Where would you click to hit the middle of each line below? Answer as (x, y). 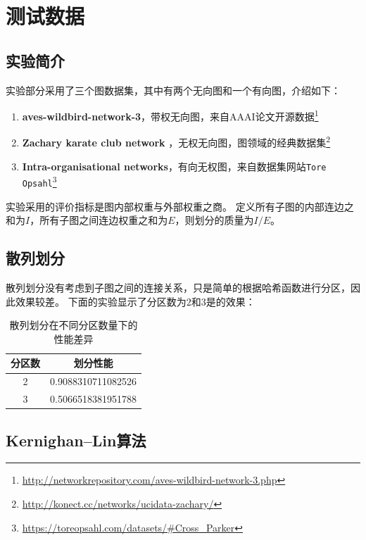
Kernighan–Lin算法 (76, 440)
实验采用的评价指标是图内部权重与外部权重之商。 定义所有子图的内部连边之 (180, 206)
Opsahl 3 (39, 181)
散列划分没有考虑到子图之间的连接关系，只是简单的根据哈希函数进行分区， (178, 288)
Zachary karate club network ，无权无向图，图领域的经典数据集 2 (176, 142)
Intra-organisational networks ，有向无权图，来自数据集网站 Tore (174, 166)
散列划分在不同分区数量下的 (74, 325)
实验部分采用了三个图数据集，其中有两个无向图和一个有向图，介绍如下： (173, 90)
